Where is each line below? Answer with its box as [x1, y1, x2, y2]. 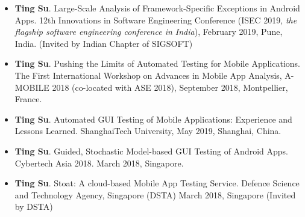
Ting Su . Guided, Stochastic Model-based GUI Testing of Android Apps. [14, 144, 288, 157]
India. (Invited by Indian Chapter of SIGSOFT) [14, 37, 193, 49]
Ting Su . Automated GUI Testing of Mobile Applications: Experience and [14, 112, 292, 125]
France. [14, 93, 42, 105]
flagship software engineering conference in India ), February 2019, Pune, [14, 25, 283, 38]
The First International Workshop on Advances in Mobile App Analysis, [14, 69, 282, 81]
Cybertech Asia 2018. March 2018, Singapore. [14, 156, 184, 169]
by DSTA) [14, 200, 53, 213]
